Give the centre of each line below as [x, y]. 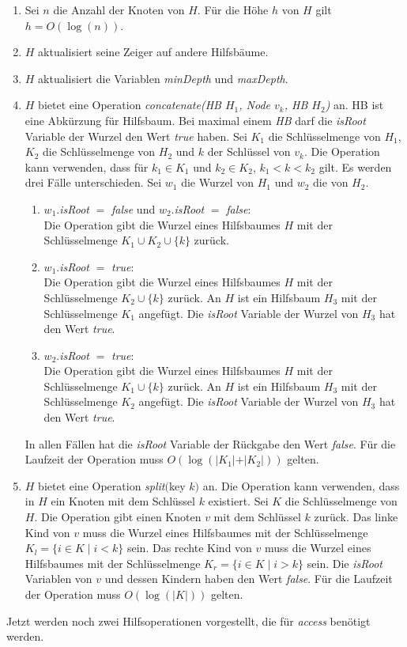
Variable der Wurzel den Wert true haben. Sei [136, 136]
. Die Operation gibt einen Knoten [118, 517]
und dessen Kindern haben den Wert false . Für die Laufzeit [249, 579]
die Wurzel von [218, 182]
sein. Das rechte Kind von [189, 548]
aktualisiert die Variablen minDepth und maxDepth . [163, 78]
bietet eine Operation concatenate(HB [130, 105]
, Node [254, 105]
